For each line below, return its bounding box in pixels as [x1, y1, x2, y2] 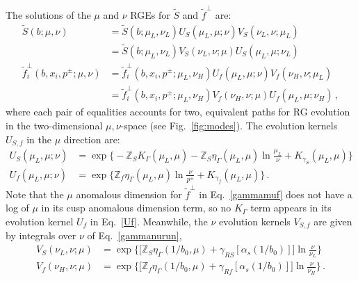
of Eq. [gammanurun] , [87, 228, 182, 243]
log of [6, 200, 29, 215]
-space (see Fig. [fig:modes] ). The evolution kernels [120, 118, 338, 132]
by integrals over [6, 228, 76, 243]
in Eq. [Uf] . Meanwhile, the [90, 214, 208, 228]
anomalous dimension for [76, 186, 182, 201]
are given [314, 214, 352, 228]
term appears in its [250, 200, 332, 215]
